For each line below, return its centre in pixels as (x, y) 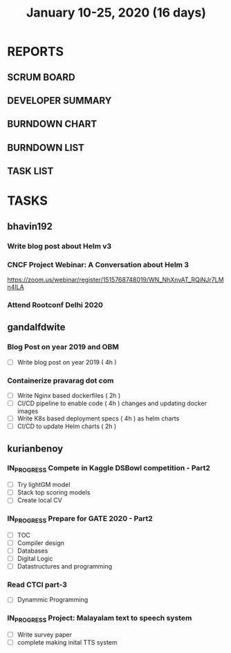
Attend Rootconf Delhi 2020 (55, 304)
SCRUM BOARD (41, 77)
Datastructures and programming (65, 567)
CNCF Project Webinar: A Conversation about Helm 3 (98, 264)
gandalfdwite (36, 328)
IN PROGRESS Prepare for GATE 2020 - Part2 (80, 519)
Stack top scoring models (54, 493)
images (28, 411)
